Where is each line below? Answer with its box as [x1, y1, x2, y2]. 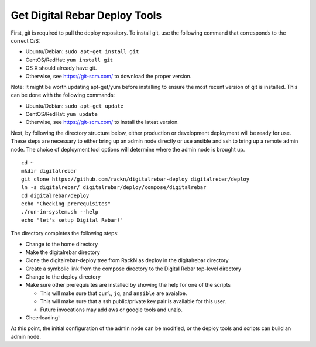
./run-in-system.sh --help [21, 208, 99, 215]
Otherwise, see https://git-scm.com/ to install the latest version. [25, 119, 180, 126]
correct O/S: [11, 37, 40, 44]
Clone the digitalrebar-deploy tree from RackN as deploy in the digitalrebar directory [25, 257, 229, 264]
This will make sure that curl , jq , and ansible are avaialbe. [40, 290, 187, 297]
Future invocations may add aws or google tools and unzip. [40, 306, 183, 313]
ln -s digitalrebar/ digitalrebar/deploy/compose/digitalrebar [21, 184, 207, 191]
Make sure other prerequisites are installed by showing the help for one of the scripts [25, 281, 231, 288]
